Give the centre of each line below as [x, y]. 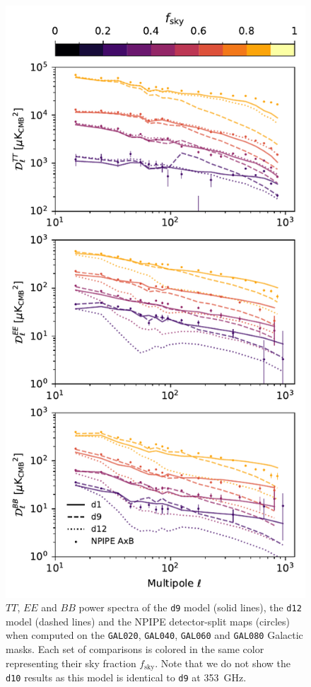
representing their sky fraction [71, 663]
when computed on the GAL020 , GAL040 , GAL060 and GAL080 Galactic [154, 635]
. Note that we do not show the [223, 663]
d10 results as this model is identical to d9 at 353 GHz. [126, 677]
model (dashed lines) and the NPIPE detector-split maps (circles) [148, 621]
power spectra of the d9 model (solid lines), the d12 [190, 607]
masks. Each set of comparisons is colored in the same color [135, 649]
